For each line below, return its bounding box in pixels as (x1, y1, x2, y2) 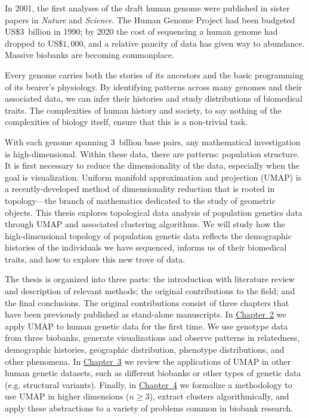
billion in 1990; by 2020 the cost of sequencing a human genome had (28, 25, 278, 38)
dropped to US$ (5, 36, 63, 49)
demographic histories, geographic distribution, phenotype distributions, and (5, 343, 285, 356)
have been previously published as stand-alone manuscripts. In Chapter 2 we (5, 308, 286, 321)
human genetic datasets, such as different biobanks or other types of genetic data (5, 367, 301, 379)
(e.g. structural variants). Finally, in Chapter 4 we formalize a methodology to (5, 378, 292, 390)
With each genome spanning (5, 135, 108, 148)
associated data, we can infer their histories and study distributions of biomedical (5, 92, 302, 105)
